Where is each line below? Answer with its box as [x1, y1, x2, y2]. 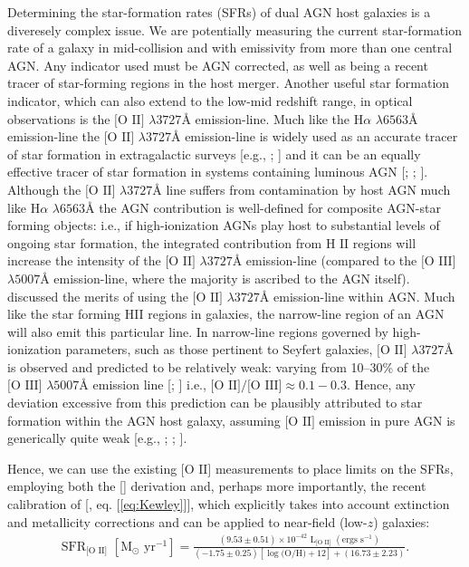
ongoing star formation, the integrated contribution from [7, 233, 322, 252]
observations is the [7, 109, 110, 128]
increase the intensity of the [7, 251, 161, 270]
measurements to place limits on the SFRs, [215, 458, 454, 477]
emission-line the [7, 127, 100, 146]
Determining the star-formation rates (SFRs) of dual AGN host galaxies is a [7, 3, 431, 21]
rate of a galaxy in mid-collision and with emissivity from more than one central [7, 38, 453, 57]
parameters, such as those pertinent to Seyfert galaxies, [65, 340, 373, 359]
